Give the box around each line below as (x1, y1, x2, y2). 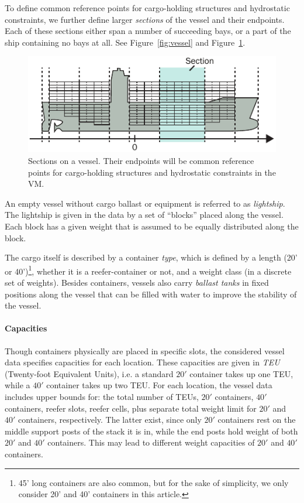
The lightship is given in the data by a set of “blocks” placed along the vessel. (5, 208, 284, 221)
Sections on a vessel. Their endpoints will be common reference (28, 155, 254, 167)
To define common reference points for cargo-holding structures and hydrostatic (5, 2, 290, 13)
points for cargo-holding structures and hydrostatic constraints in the (28, 166, 276, 178)
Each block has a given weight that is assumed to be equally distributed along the (5, 220, 299, 232)
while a (5, 379, 30, 391)
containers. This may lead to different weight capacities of (47, 436, 255, 449)
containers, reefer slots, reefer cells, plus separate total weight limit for (5, 402, 257, 414)
